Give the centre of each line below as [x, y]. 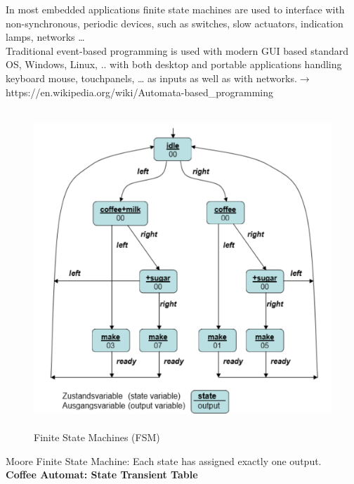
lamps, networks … [45, 37]
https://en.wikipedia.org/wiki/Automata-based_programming [140, 92]
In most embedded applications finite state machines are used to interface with [175, 9]
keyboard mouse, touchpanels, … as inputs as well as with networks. [151, 78]
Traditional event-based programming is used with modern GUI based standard [177, 50]
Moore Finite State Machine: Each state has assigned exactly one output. [164, 460]
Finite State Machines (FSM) [97, 437]
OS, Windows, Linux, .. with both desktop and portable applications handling [174, 64]
